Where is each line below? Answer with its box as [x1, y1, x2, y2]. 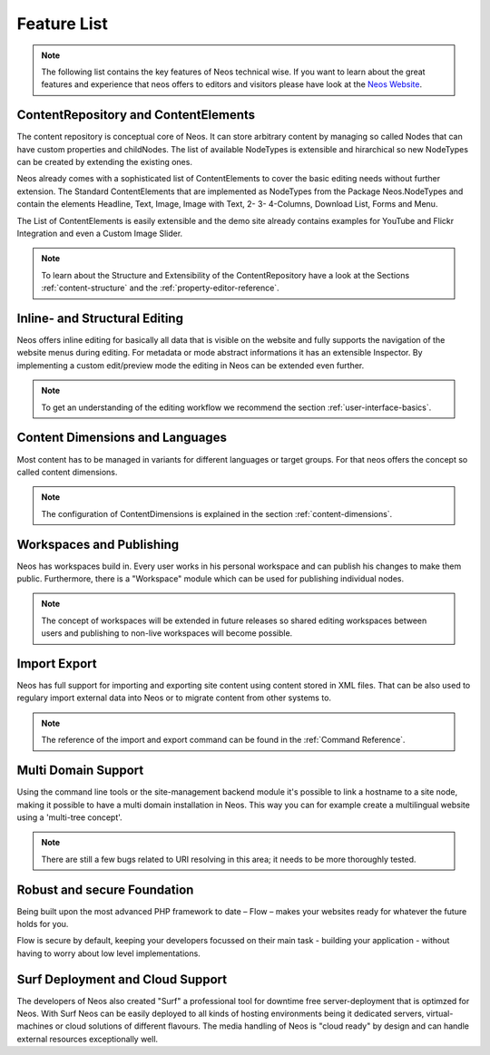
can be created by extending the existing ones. [16, 157, 192, 168]
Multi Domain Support [16, 763, 144, 778]
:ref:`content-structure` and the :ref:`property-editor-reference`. [41, 282, 280, 294]
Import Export [16, 656, 97, 671]
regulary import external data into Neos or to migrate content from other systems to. [16, 692, 331, 703]
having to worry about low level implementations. [16, 948, 201, 959]
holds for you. [16, 919, 69, 929]
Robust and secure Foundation [16, 882, 194, 897]
